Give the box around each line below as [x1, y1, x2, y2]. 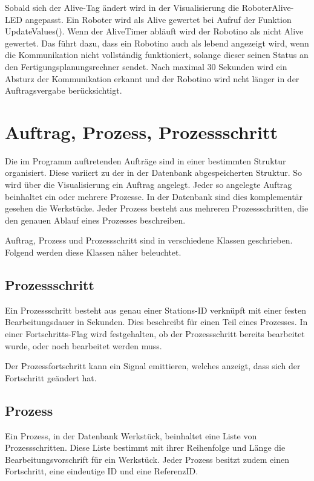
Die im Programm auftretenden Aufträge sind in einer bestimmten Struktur [5, 154, 286, 167]
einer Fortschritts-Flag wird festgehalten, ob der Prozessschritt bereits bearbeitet [5, 328, 305, 340]
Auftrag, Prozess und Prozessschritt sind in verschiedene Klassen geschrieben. [5, 234, 293, 247]
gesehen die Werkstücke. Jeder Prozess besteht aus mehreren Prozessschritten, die [5, 202, 309, 215]
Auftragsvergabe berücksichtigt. [5, 84, 122, 97]
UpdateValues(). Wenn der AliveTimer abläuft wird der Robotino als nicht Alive [5, 25, 304, 37]
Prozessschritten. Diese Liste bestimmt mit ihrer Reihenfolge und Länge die [5, 441, 286, 454]
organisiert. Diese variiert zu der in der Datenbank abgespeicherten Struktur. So [5, 166, 303, 179]
